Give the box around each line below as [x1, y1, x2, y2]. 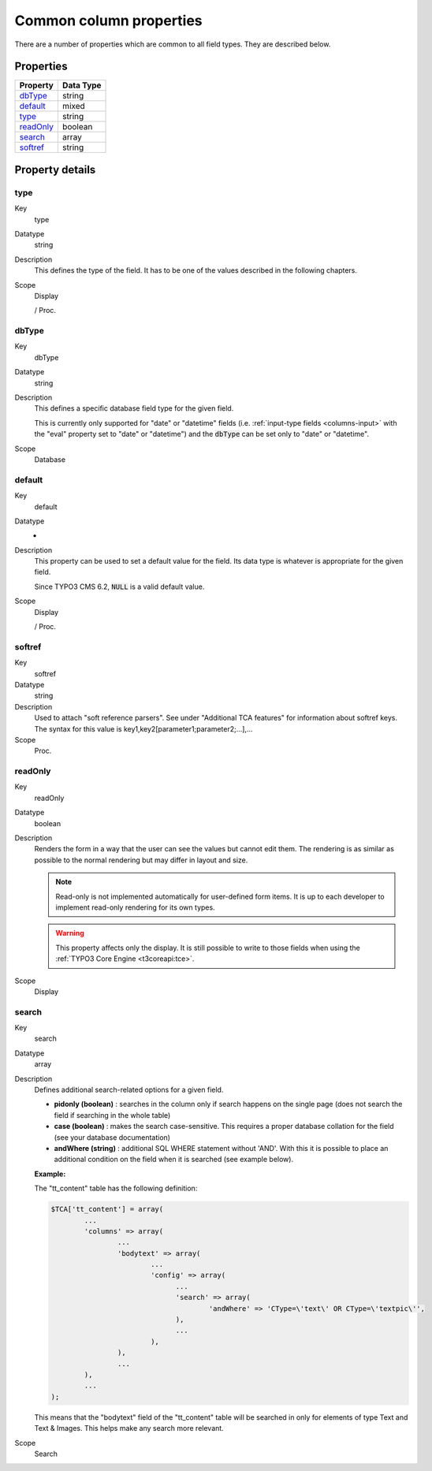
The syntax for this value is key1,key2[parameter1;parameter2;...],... [34, 724, 253, 733]
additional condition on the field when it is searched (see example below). [54, 1155, 294, 1164]
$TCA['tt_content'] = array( [50, 1205, 164, 1214]
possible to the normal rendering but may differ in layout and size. [34, 855, 248, 865]
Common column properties [14, 12, 203, 29]
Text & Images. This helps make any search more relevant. [34, 1424, 224, 1433]
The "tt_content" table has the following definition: [34, 1183, 198, 1194]
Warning [55, 929, 84, 938]
